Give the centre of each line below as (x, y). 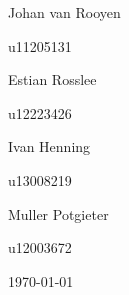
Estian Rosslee (52, 79)
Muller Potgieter (58, 213)
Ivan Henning (49, 146)
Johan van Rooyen (64, 12)
